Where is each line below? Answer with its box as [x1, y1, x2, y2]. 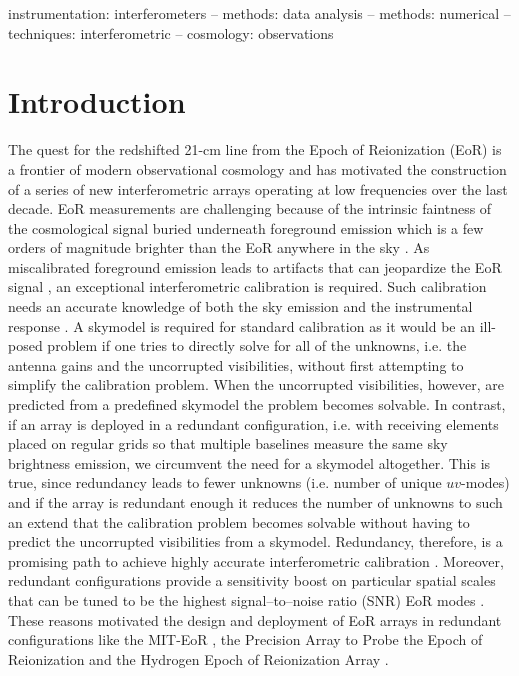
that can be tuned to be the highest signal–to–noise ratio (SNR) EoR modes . [8, 589, 485, 610]
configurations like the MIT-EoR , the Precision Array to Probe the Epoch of [8, 629, 483, 650]
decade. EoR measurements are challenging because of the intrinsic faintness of [8, 198, 492, 219]
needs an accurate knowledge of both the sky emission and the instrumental [8, 296, 473, 317]
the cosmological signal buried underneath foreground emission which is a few [8, 217, 484, 238]
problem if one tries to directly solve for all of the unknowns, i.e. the [47, 335, 467, 356]
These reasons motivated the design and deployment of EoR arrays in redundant [8, 609, 502, 630]
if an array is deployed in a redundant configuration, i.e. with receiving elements [8, 413, 499, 434]
